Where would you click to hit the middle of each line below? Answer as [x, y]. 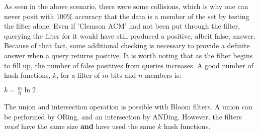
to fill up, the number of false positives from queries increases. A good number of [129, 65]
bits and [123, 75]
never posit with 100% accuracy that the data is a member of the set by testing [127, 16]
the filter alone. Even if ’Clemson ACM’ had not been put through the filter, [122, 26]
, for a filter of [78, 75]
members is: [163, 75]
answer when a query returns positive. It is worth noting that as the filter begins [128, 55]
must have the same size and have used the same [80, 126]
